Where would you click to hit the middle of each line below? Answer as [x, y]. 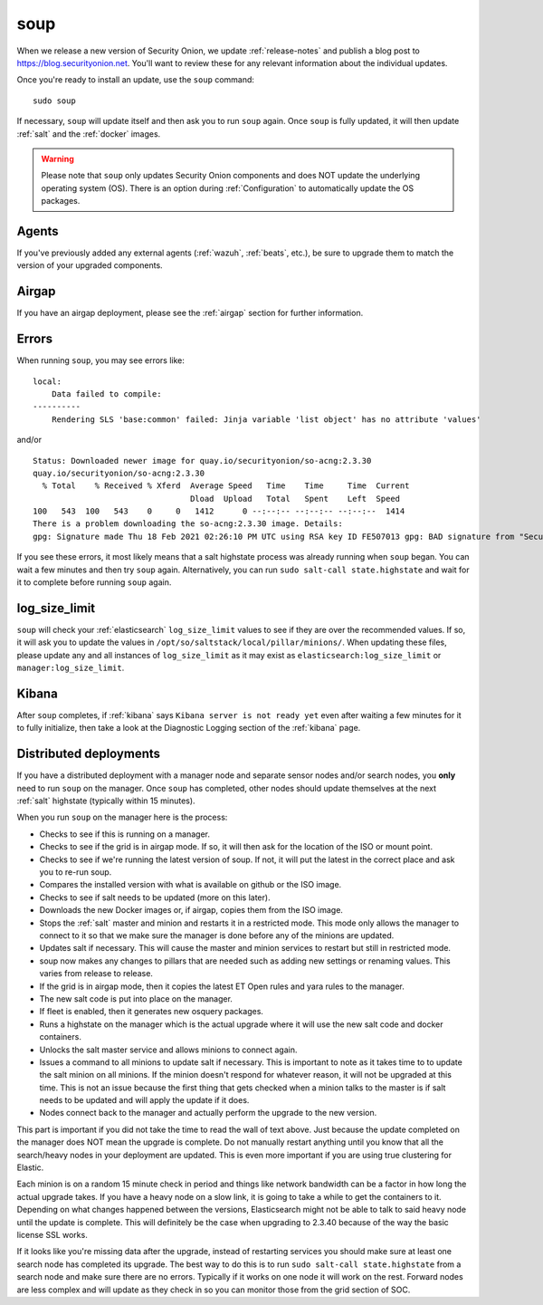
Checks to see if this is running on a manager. [125, 834]
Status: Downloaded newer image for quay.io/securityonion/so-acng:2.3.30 [202, 461]
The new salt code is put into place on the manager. [136, 998]
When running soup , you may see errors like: [101, 360]
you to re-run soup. [76, 872]
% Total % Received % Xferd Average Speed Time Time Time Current [226, 486]
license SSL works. [52, 1234]
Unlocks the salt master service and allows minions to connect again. [168, 1050]
